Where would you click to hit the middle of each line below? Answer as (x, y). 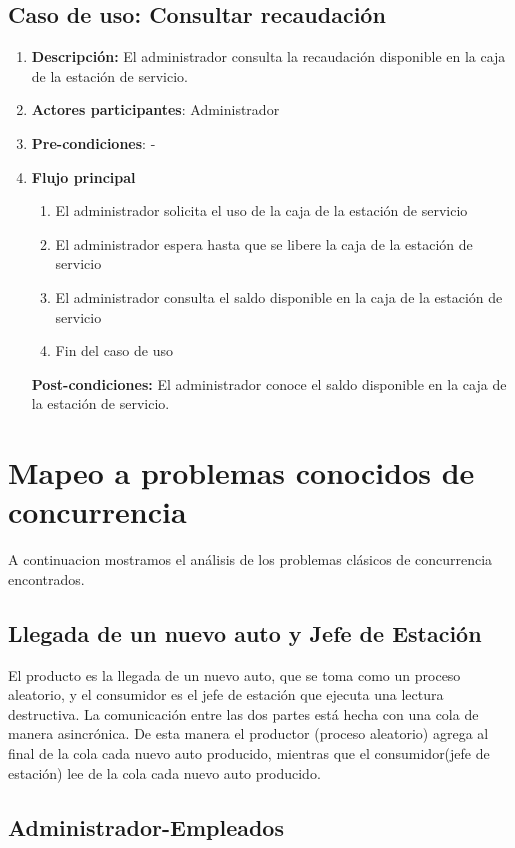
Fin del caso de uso (114, 350)
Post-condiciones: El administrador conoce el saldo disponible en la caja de (269, 383)
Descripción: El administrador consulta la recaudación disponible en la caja (268, 56)
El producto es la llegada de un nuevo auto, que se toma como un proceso (234, 674)
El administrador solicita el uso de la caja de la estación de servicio (261, 210)
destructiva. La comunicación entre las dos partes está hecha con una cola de (243, 713)
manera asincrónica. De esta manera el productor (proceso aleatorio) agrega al (248, 733)
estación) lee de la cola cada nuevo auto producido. (164, 772)
